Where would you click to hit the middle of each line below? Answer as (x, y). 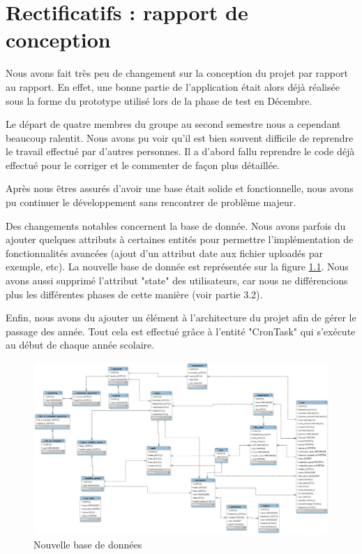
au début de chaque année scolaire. (80, 345)
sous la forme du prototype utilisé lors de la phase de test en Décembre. (159, 100)
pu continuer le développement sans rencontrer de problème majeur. (151, 202)
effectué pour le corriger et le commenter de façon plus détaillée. (143, 165)
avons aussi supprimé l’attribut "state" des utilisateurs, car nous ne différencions (177, 280)
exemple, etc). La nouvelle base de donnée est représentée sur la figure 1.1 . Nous (177, 267)
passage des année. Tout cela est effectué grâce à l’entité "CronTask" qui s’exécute (181, 331)
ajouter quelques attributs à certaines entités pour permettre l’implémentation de (180, 239)
